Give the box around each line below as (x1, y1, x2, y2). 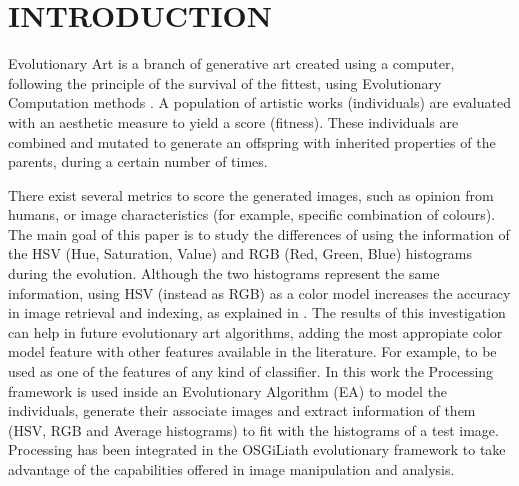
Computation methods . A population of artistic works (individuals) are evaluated (8, 92, 511, 113)
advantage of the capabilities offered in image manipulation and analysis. (8, 459, 455, 479)
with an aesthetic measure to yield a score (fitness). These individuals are (8, 111, 459, 132)
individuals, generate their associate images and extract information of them (8, 400, 476, 421)
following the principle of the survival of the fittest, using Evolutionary (8, 72, 442, 93)
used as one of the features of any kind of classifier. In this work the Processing (8, 361, 494, 382)
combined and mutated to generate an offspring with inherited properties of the (8, 131, 496, 152)
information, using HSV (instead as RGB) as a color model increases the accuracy (8, 282, 511, 303)
